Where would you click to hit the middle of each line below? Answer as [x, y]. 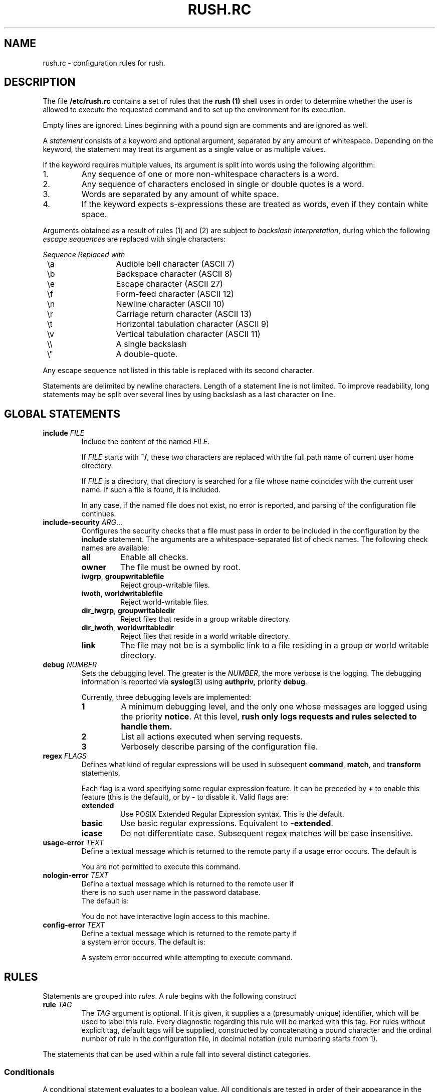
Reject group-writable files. [165, 585]
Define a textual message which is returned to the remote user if [188, 884]
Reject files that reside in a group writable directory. [206, 619]
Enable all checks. [154, 557]
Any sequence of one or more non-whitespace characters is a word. [210, 174]
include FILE [64, 433]
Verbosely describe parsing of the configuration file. [220, 747]
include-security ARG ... [83, 522]
